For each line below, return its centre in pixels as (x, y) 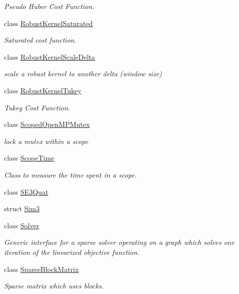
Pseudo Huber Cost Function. (49, 6)
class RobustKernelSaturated (49, 23)
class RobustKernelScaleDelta (50, 56)
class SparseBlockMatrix (42, 269)
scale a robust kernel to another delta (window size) (83, 73)
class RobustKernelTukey (43, 90)
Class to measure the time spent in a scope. (70, 174)
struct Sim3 (22, 208)
